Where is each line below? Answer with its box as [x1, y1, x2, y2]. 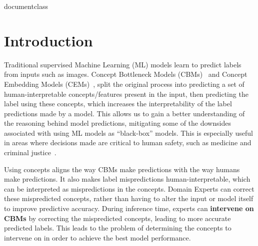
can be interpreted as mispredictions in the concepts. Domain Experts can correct [4, 183, 254, 194]
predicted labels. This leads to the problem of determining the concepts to [4, 223, 231, 233]
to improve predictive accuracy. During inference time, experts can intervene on [4, 203, 254, 214]
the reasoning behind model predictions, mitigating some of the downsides [4, 118, 231, 128]
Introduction [4, 30, 93, 50]
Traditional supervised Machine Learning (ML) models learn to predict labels [4, 59, 241, 69]
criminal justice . [4, 147, 56, 158]
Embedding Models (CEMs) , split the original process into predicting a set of [4, 78, 244, 89]
